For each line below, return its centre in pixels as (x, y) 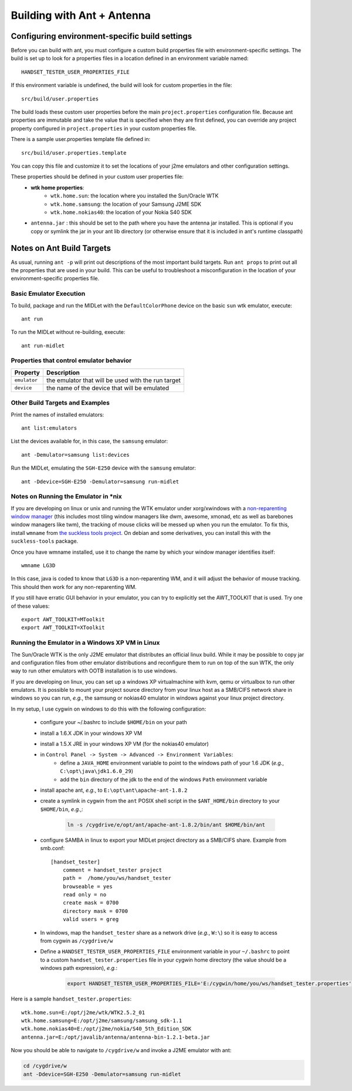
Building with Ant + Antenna (81, 15)
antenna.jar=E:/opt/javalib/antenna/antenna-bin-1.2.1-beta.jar (116, 1037)
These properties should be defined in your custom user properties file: (97, 177)
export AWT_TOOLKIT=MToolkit (63, 619)
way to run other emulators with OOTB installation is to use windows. (94, 671)
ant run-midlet (43, 346)
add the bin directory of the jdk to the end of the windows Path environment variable (164, 779)
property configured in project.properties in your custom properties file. (104, 128)
